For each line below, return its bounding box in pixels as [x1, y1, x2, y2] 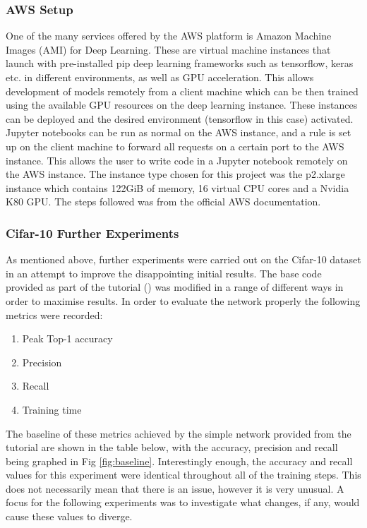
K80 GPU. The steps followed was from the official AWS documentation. [6, 194, 321, 209]
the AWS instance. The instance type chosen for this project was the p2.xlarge [6, 167, 345, 181]
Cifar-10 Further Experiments [6, 224, 179, 241]
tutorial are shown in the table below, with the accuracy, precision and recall [6, 440, 338, 455]
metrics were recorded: [6, 307, 103, 322]
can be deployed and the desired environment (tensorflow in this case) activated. [6, 111, 354, 126]
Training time [22, 402, 82, 416]
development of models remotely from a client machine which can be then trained [6, 83, 359, 98]
